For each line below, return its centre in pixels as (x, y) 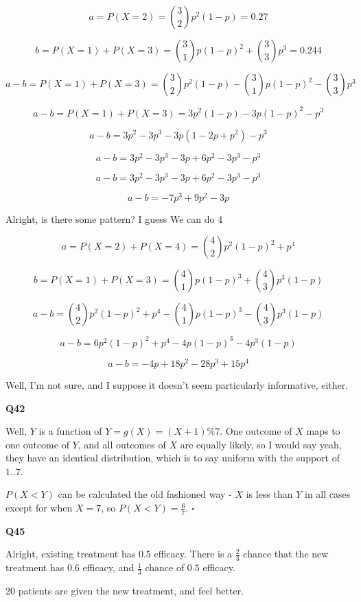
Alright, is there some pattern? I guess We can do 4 (114, 218)
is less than (269, 494)
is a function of (70, 431)
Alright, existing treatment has (71, 554)
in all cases (328, 494)
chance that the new (286, 554)
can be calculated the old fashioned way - (145, 494)
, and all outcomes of (122, 444)
